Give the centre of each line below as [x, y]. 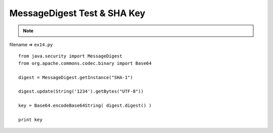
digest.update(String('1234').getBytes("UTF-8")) [81, 91]
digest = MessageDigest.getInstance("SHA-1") [76, 77]
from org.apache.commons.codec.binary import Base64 [85, 63]
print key [30, 119]
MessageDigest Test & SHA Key [77, 13]
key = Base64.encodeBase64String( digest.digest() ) [85, 106]
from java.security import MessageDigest [70, 56]
